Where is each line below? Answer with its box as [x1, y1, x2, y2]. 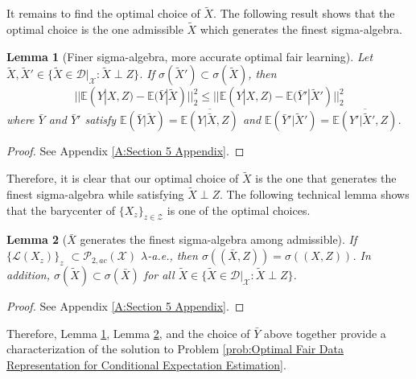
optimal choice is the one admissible [6, 21, 183, 38]
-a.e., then [147, 247, 198, 264]
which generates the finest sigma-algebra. [200, 21, 402, 38]
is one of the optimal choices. [167, 201, 311, 218]
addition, [6, 266, 51, 283]
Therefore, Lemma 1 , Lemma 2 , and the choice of [6, 324, 250, 341]
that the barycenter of [6, 201, 116, 218]
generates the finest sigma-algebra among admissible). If [80, 231, 357, 248]
